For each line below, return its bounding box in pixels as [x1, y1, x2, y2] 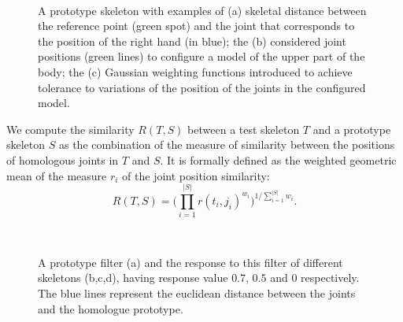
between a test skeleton [187, 120, 300, 137]
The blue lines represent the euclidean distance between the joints [38, 285, 356, 302]
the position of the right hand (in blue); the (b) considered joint [38, 32, 346, 49]
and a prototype [312, 120, 391, 137]
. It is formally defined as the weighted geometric [160, 151, 397, 168]
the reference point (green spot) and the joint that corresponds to [38, 17, 355, 34]
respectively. [301, 269, 360, 286]
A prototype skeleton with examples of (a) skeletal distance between [38, 2, 367, 18]
